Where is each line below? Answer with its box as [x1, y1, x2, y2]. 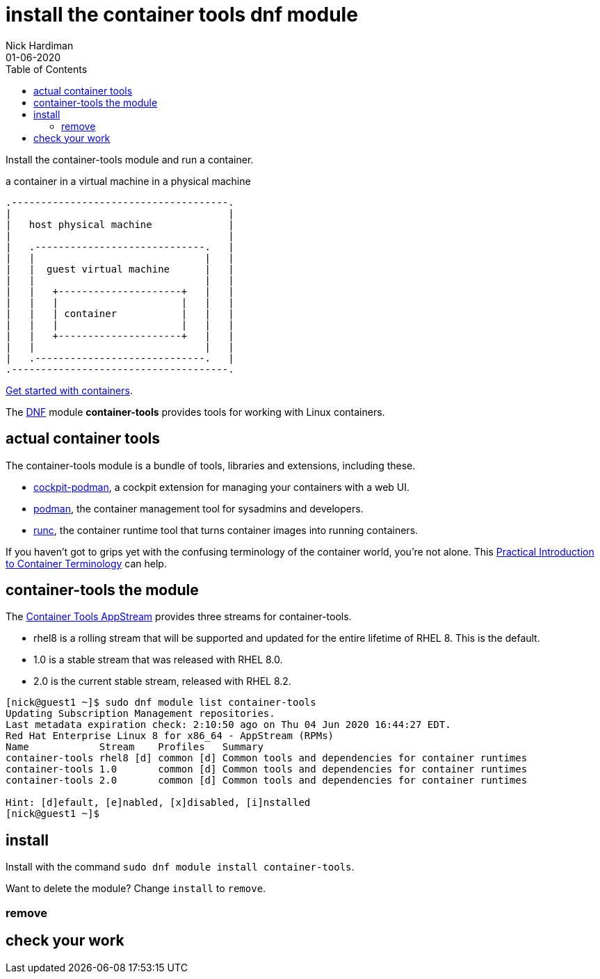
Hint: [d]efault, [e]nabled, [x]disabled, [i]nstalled [6, 797, 311, 809]
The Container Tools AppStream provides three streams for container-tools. [6, 610, 352, 623]
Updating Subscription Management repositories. [6, 708, 275, 720]
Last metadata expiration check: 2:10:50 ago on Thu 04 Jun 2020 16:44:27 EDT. [6, 719, 451, 731]
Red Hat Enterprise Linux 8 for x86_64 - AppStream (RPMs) [6, 730, 334, 742]
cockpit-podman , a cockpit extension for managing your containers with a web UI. [33, 480, 410, 493]
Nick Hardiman [6, 39, 74, 51]
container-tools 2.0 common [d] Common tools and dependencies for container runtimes [6, 775, 528, 786]
